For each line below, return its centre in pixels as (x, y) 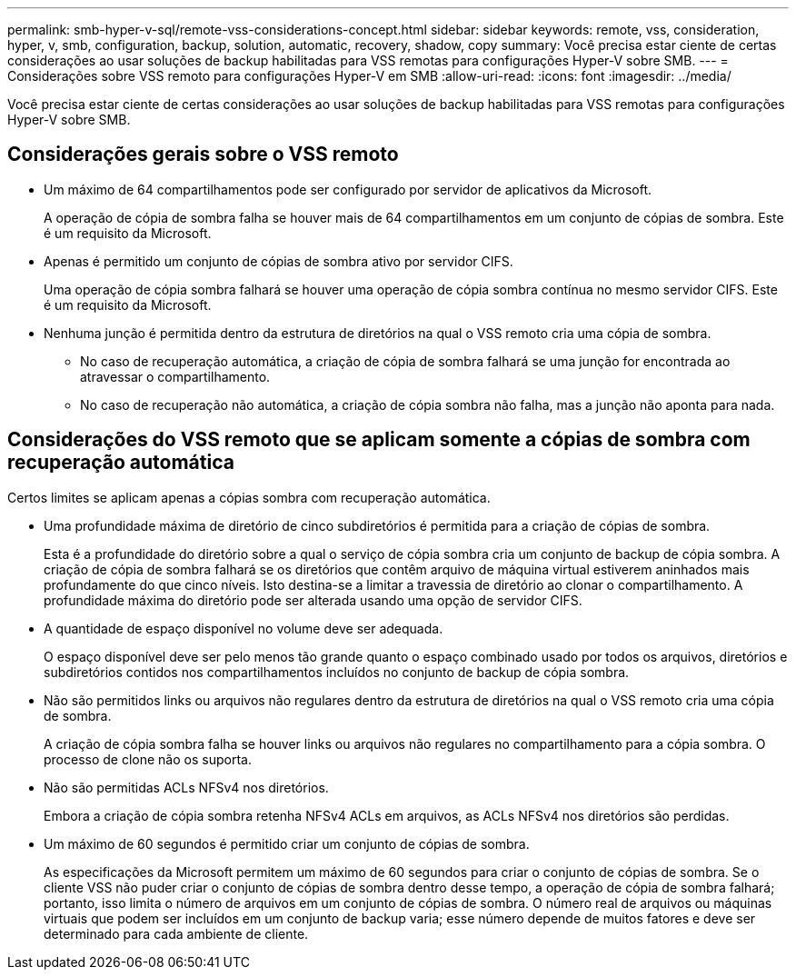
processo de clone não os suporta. (148, 759)
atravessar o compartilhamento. (175, 376)
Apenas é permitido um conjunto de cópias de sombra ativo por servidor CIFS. (279, 261)
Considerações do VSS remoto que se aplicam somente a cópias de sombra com (379, 440)
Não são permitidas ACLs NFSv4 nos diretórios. (186, 787)
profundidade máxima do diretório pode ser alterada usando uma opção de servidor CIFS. (313, 600)
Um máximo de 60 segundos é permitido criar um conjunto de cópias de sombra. (287, 843)
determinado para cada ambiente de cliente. (176, 933)
